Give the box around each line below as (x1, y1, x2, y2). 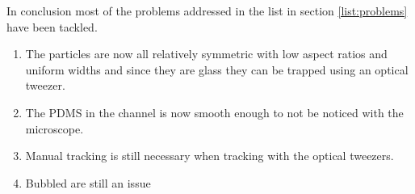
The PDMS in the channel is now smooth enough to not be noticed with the (25, 103, 404, 120)
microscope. (25, 120, 84, 137)
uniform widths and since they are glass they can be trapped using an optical (25, 61, 409, 78)
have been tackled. (6, 18, 98, 35)
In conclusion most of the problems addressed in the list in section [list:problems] (6, 2, 408, 19)
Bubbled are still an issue (25, 174, 151, 191)
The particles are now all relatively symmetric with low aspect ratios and (25, 45, 388, 62)
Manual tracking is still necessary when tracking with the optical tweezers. (25, 147, 394, 164)
